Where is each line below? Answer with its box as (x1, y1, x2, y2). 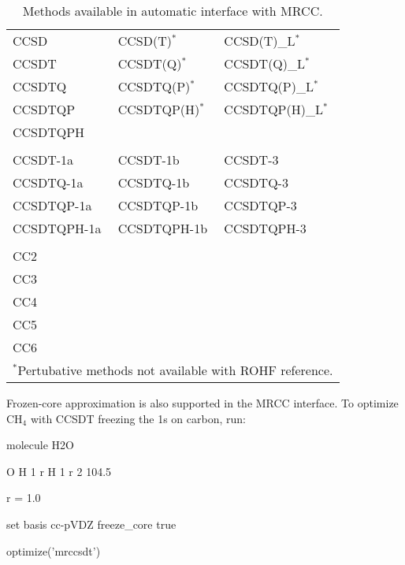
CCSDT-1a (13, 151, 74, 169)
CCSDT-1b (117, 151, 180, 169)
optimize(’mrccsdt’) (6, 542, 101, 559)
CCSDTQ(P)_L (224, 77, 314, 95)
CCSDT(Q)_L (224, 54, 306, 72)
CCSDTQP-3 (224, 196, 297, 214)
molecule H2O (6, 437, 74, 453)
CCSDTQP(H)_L (224, 100, 323, 118)
